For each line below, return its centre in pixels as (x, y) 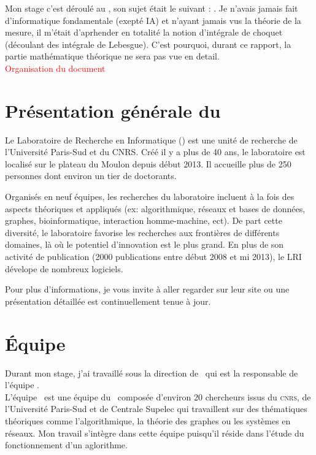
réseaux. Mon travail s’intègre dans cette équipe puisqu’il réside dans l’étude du (155, 433)
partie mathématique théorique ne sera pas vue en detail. (112, 56)
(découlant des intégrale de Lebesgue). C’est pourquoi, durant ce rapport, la (148, 44)
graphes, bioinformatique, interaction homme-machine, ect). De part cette (144, 220)
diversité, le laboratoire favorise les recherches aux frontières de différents (142, 232)
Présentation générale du (113, 110)
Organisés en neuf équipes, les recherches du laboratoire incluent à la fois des (150, 197)
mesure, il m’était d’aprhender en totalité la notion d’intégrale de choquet (144, 32)
